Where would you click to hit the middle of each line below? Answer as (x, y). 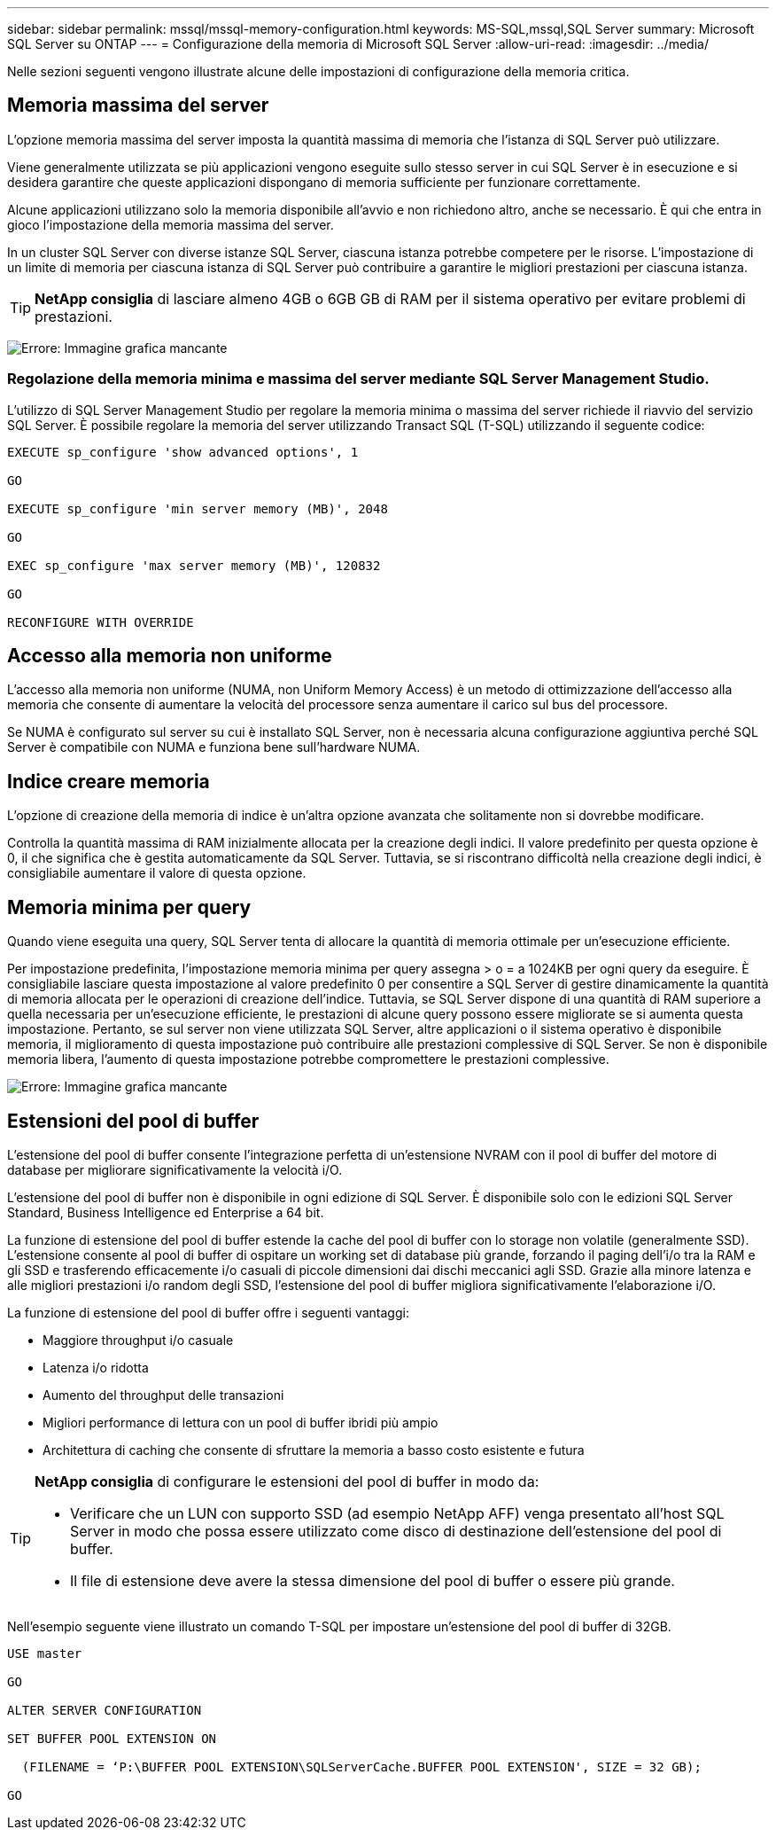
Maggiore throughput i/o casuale (138, 1340)
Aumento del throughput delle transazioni (163, 1395)
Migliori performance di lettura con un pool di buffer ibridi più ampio (241, 1422)
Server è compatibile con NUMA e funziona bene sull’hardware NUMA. (214, 747)
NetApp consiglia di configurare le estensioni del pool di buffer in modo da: (287, 1481)
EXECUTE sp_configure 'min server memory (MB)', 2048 (198, 508)
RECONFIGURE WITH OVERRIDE (101, 622)
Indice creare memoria (109, 781)
